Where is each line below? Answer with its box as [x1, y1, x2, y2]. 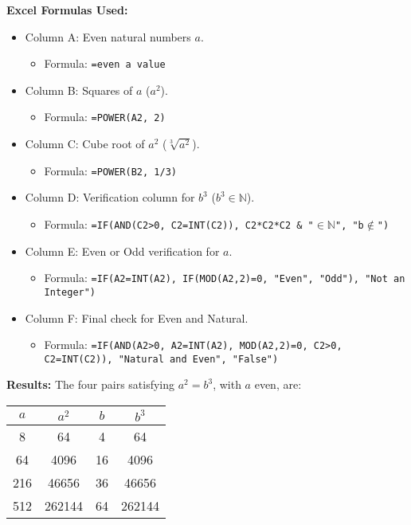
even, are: [254, 376, 302, 393]
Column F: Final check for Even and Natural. [25, 309, 249, 326]
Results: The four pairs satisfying [6, 376, 175, 393]
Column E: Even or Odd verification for [25, 242, 220, 259]
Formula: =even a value [44, 55, 166, 72]
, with [213, 376, 241, 393]
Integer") [44, 286, 96, 298]
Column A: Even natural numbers [25, 28, 191, 45]
